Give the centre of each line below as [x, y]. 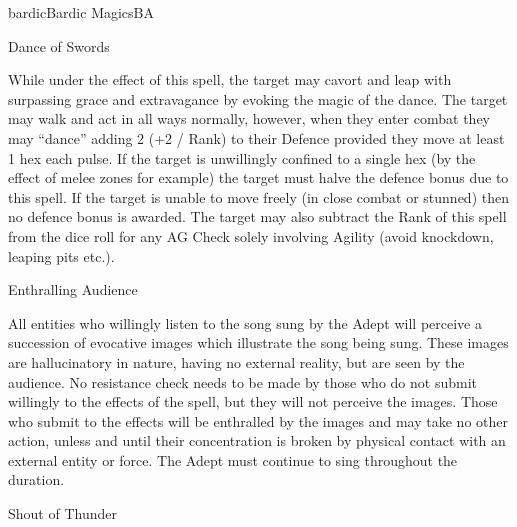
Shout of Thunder [62, 513]
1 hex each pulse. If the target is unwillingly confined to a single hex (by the [242, 157]
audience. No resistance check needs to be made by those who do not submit [242, 381]
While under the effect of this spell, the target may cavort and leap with [230, 79]
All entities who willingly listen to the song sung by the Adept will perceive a [245, 322]
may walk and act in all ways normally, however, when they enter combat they [249, 118]
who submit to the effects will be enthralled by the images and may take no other [258, 420]
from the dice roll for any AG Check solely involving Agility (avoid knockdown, [251, 235]
